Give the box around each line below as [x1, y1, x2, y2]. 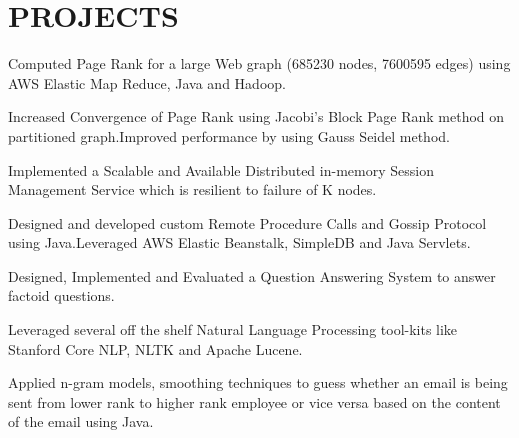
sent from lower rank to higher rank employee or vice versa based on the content [8, 391, 501, 412]
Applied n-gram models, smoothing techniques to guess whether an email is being [8, 372, 508, 393]
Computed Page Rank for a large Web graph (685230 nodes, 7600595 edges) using [8, 53, 511, 74]
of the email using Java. [8, 411, 154, 432]
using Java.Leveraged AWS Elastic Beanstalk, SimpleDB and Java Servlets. [8, 232, 471, 253]
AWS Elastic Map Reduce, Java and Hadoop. [8, 72, 286, 93]
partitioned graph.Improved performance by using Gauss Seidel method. [8, 125, 450, 146]
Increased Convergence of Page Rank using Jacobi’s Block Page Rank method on [8, 106, 505, 127]
